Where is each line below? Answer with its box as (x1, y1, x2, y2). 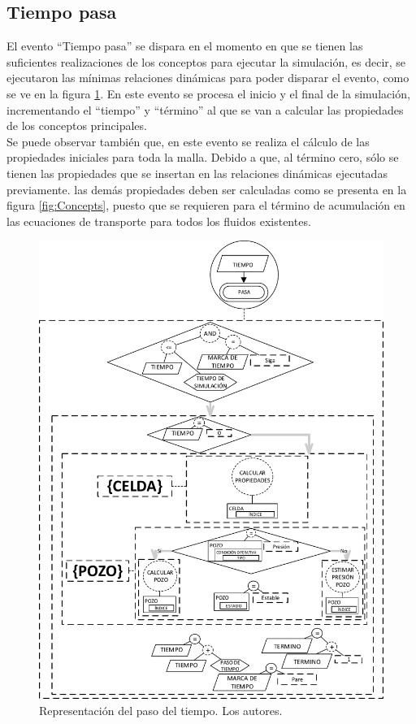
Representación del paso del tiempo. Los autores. (39, 701, 283, 718)
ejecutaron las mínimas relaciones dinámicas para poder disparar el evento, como (6, 69, 409, 86)
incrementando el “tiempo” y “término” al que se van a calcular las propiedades (6, 101, 404, 118)
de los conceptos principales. (6, 117, 147, 134)
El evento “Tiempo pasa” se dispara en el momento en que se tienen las (6, 37, 363, 54)
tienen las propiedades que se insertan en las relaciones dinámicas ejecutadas (6, 164, 388, 181)
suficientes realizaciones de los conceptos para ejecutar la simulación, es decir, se (6, 53, 406, 70)
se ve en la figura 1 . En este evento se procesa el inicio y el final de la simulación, (6, 85, 410, 102)
